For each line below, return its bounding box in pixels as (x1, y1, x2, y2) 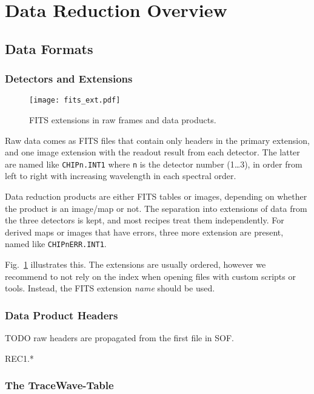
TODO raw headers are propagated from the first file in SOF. (5, 331, 235, 344)
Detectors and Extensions (5, 71, 133, 86)
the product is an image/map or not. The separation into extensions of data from (5, 202, 307, 214)
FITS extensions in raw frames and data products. (29, 114, 216, 126)
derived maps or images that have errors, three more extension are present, (5, 225, 284, 238)
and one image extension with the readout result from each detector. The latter (5, 146, 300, 158)
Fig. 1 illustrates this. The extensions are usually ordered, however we (5, 258, 266, 271)
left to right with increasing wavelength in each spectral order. (5, 169, 236, 182)
